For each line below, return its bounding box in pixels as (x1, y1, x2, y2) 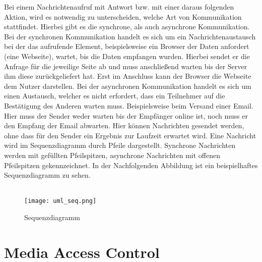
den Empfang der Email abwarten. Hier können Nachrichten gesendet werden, (4, 120, 244, 131)
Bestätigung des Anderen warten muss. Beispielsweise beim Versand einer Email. (4, 100, 253, 111)
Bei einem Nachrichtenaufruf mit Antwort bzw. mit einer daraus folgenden (4, 2, 234, 12)
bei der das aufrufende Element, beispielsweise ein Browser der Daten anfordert (4, 41, 249, 51)
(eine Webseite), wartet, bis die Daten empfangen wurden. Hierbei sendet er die (4, 50, 250, 61)
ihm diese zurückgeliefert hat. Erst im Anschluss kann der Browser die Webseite (4, 71, 251, 81)
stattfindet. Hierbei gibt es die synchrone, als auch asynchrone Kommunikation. (4, 21, 250, 32)
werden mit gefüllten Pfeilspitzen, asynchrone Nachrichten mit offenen (4, 149, 221, 160)
